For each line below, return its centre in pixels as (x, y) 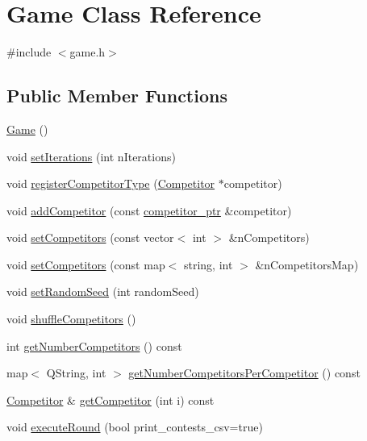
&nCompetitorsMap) (307, 264)
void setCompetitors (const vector (90, 237)
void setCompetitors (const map (86, 264)
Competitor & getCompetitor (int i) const (111, 399)
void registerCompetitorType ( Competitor (111, 183)
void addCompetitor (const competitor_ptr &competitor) (149, 210)
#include (29, 52)
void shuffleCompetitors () (71, 319)
